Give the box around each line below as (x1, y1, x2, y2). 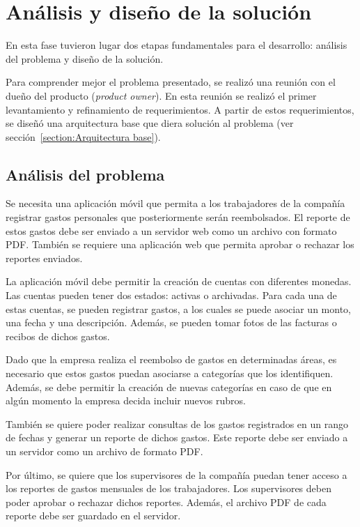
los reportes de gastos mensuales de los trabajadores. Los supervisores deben (6, 481, 331, 496)
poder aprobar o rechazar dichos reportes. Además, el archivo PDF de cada (6, 494, 327, 509)
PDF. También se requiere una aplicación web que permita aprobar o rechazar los (6, 237, 354, 252)
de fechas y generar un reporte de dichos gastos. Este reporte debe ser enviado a (6, 430, 348, 445)
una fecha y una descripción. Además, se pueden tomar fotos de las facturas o (6, 315, 337, 330)
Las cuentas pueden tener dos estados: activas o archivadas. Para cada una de (6, 288, 337, 303)
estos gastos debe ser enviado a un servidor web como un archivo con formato (6, 223, 337, 238)
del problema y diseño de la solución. (6, 51, 164, 66)
